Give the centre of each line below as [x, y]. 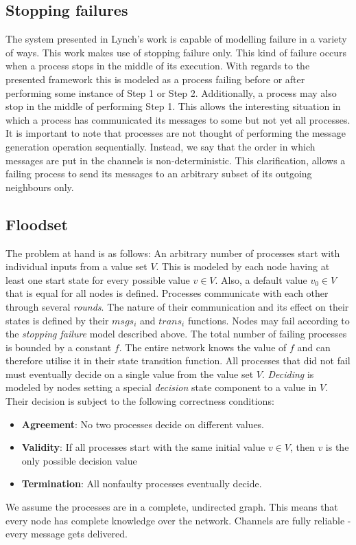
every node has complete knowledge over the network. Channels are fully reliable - [178, 520]
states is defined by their [57, 320]
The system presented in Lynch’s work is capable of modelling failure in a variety [176, 39]
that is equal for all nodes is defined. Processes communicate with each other [167, 293]
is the [337, 447]
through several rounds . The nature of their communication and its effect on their [177, 306]
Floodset [37, 224]
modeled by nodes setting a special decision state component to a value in [161, 387]
